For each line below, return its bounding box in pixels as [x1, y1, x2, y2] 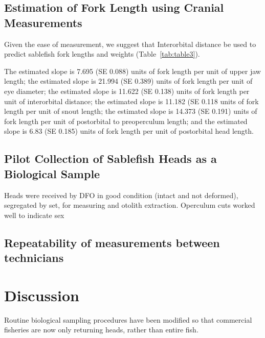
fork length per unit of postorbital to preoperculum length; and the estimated [4, 115, 248, 126]
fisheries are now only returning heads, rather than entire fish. [4, 324, 198, 335]
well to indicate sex [4, 209, 64, 220]
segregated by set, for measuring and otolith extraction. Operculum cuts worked [4, 200, 255, 210]
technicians [4, 250, 64, 265]
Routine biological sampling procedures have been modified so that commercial [4, 314, 252, 325]
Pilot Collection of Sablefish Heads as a [4, 151, 217, 166]
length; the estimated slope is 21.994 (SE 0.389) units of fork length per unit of [4, 76, 253, 86]
